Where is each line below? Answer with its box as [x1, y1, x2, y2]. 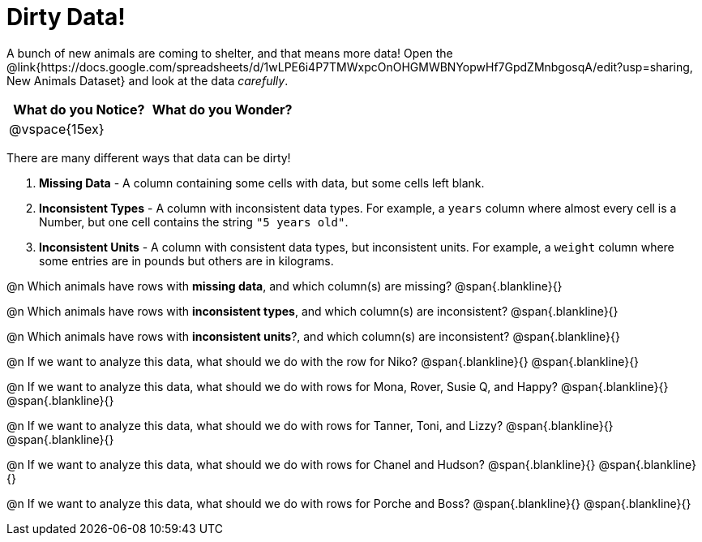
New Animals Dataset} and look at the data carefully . [6, 73, 289, 88]
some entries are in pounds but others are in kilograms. [39, 253, 334, 268]
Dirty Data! [6, 3, 126, 31]
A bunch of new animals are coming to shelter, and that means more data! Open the [6, 45, 453, 60]
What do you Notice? [13, 101, 145, 118]
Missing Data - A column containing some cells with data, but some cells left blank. [39, 175, 485, 190]
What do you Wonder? [152, 101, 293, 118]
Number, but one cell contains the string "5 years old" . [39, 214, 349, 229]
